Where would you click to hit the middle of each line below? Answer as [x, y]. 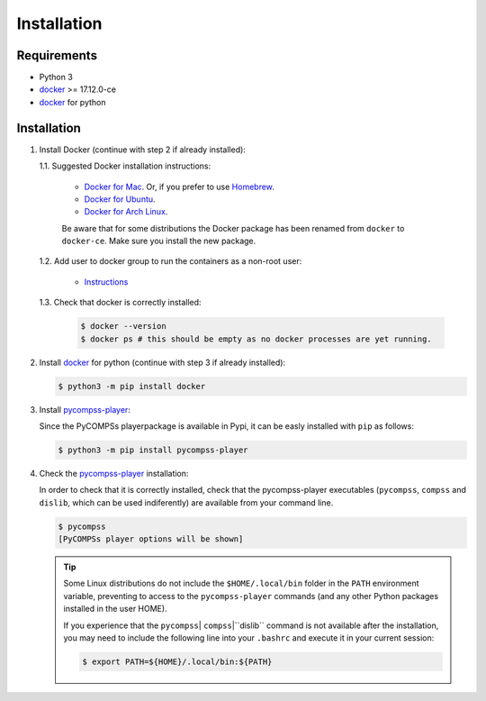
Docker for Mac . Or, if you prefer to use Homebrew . [179, 187]
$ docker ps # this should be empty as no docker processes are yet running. [256, 339]
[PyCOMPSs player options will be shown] [151, 539]
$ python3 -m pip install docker [132, 386]
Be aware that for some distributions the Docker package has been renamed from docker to [233, 228]
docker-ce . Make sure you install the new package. [159, 241]
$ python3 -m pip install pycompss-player [153, 450]
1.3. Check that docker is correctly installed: [120, 303]
